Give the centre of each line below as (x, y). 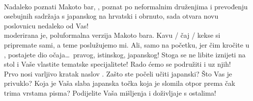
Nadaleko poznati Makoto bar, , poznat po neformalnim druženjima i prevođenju (126, 6)
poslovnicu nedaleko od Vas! (46, 25)
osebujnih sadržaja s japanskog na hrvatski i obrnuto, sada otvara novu (111, 16)
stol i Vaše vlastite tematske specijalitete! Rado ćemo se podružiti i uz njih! (117, 64)
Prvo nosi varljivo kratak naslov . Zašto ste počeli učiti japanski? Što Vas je (118, 73)
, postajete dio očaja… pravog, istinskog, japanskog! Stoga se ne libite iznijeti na (125, 54)
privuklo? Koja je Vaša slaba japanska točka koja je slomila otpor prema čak (120, 83)
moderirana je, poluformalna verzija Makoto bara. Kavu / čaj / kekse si (112, 35)
